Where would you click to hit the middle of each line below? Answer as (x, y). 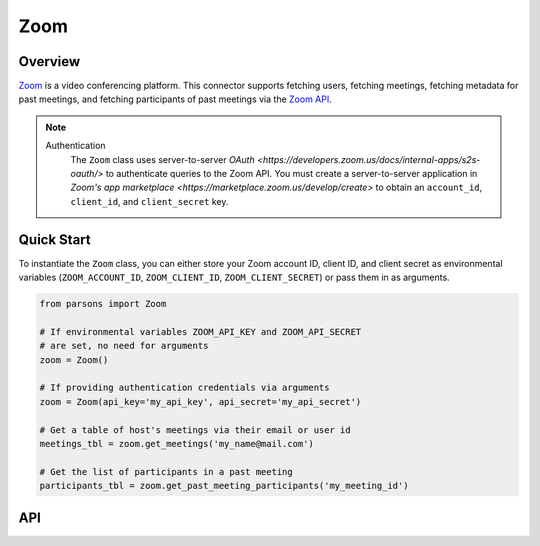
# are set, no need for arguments (124, 346)
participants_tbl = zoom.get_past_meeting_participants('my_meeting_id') (224, 486)
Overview (49, 61)
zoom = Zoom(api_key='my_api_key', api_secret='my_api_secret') (200, 401)
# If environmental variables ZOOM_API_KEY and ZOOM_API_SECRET (200, 331)
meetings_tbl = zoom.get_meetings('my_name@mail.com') (176, 443)
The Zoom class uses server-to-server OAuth (162, 159)
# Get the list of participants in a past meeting (166, 471)
